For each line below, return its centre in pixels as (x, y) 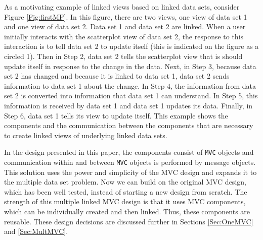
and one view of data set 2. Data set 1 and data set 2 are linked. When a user (125, 26)
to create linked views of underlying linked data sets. (86, 135)
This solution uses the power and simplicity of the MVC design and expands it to (130, 172)
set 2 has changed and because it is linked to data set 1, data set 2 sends (117, 76)
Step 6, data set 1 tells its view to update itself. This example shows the (116, 115)
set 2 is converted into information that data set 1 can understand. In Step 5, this (131, 96)
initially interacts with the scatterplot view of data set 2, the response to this (124, 36)
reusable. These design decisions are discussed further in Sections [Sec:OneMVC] (129, 221)
